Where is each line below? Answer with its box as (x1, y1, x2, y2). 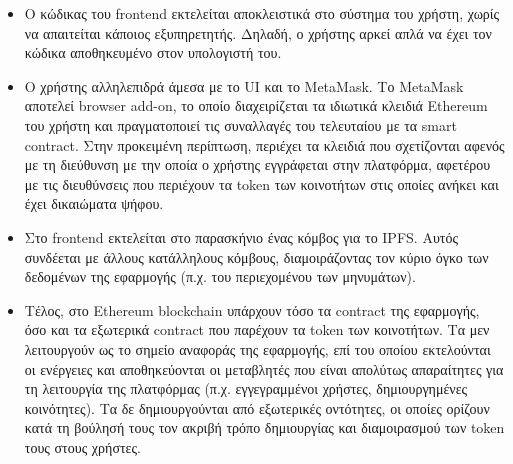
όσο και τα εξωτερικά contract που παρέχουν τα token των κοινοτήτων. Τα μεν (24, 319, 490, 340)
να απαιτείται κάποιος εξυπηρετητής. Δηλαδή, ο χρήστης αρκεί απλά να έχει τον (24, 22, 492, 43)
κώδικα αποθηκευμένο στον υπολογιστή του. (24, 42, 282, 63)
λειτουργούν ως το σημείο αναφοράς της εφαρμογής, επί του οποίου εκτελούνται (24, 338, 491, 359)
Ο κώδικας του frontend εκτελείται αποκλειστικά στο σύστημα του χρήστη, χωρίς (24, 3, 500, 23)
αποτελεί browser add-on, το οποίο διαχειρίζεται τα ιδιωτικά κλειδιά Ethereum (24, 95, 488, 116)
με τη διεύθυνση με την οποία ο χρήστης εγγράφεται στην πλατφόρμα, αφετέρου (24, 154, 491, 175)
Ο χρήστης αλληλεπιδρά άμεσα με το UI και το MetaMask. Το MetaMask (24, 75, 464, 96)
